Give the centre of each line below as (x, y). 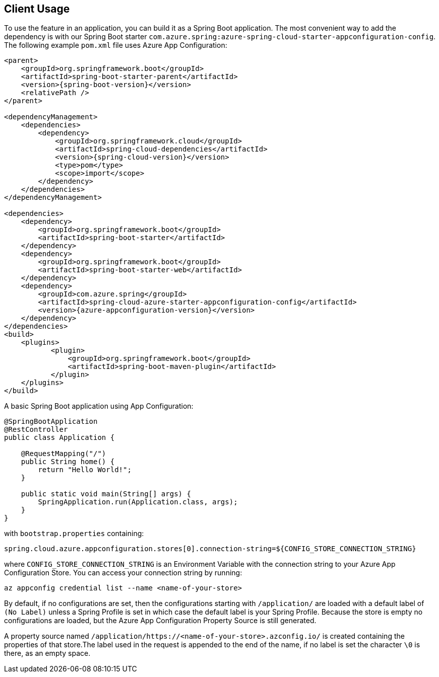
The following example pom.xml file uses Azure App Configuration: (116, 45)
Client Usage (37, 9)
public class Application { (59, 438)
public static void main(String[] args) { (106, 494)
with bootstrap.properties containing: (74, 534)
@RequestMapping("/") (64, 454)
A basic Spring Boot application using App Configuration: (99, 406)
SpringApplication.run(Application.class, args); (138, 502)
